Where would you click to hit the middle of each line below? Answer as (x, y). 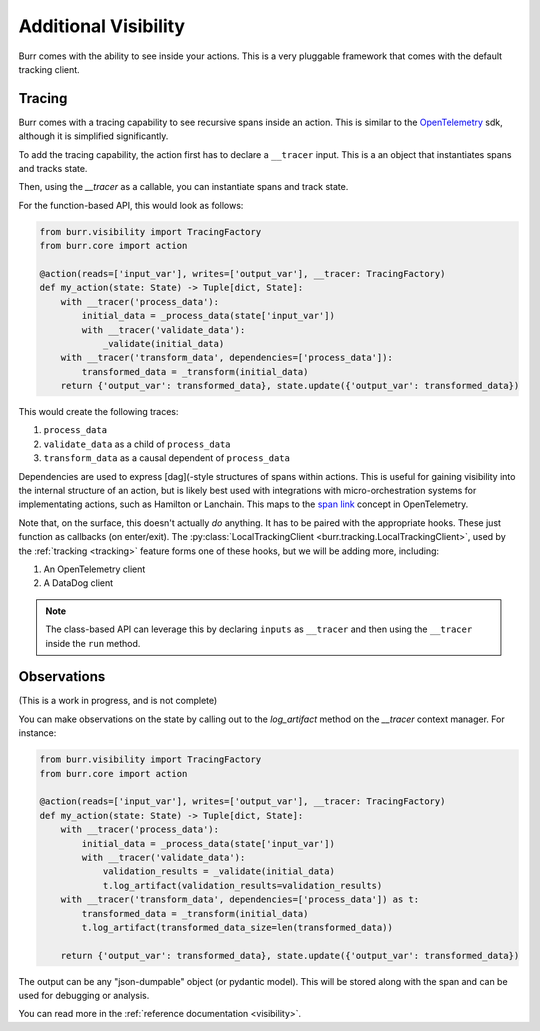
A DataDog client (78, 583)
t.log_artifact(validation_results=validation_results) (242, 885)
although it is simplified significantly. (93, 136)
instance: (37, 733)
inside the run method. (93, 643)
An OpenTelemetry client (94, 569)
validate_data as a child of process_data (137, 444)
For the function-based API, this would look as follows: (131, 205)
